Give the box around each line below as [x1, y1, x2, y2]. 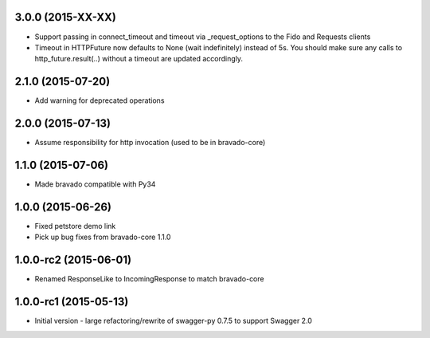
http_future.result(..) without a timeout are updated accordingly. [34, 54, 243, 64]
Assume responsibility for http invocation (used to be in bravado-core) [34, 138, 266, 147]
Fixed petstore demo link [34, 221, 116, 230]
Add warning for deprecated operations [34, 96, 165, 105]
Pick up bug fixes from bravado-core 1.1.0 [34, 232, 171, 242]
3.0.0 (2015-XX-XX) [14, 10, 117, 24]
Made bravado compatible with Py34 [34, 179, 156, 189]
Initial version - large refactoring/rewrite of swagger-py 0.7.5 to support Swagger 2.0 [34, 316, 312, 326]
